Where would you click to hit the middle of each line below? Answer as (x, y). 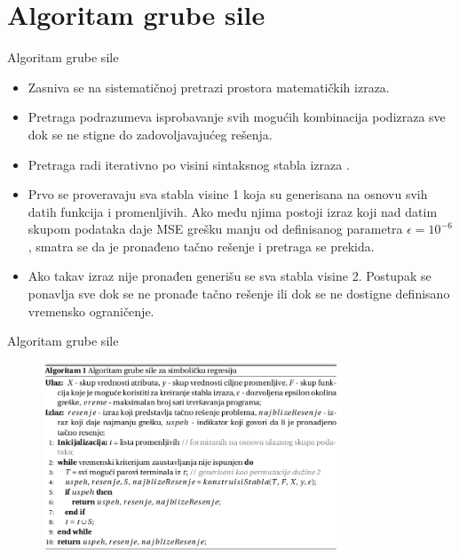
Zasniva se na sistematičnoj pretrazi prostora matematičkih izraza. (209, 87)
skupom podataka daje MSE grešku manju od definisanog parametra (215, 229)
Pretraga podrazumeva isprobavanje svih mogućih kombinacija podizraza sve (237, 117)
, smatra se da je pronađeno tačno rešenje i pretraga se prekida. (201, 246)
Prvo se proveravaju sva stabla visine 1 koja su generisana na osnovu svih (228, 194)
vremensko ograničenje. (91, 311)
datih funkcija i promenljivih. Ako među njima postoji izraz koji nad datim (233, 211)
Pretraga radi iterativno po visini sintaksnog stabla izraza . (189, 164)
